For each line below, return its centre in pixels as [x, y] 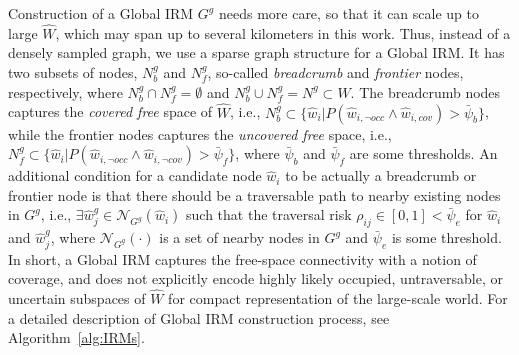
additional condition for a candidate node [135, 175]
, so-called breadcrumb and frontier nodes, [335, 72]
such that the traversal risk [269, 214]
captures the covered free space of [110, 111]
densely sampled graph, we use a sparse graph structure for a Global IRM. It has [256, 52]
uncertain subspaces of [77, 298]
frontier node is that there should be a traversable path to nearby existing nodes [254, 194]
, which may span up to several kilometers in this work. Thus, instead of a [283, 32]
